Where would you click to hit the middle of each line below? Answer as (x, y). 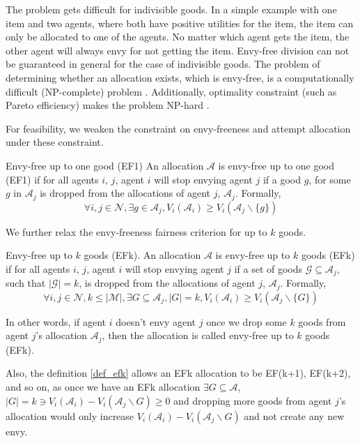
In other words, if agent (56, 321)
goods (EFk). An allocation (142, 255)
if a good (282, 179)
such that (26, 283)
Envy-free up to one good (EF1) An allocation (105, 165)
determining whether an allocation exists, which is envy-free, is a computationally (180, 77)
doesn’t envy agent (156, 321)
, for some (330, 179)
